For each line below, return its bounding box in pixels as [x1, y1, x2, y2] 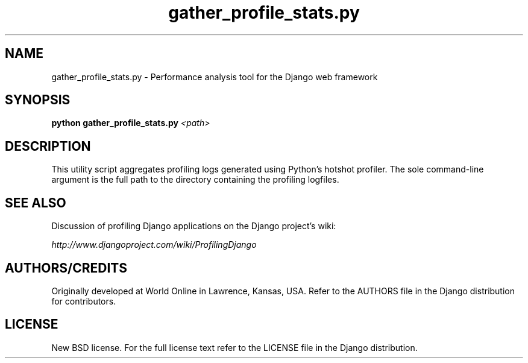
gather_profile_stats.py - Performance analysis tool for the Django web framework [51, 71, 378, 82]
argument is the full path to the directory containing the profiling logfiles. [51, 174, 339, 185]
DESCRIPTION [5, 138, 91, 154]
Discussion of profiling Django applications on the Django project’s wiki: [51, 221, 336, 232]
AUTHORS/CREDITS [5, 260, 128, 276]
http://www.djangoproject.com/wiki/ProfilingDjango [51, 239, 257, 250]
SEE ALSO [5, 195, 66, 210]
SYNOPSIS [5, 92, 71, 108]
